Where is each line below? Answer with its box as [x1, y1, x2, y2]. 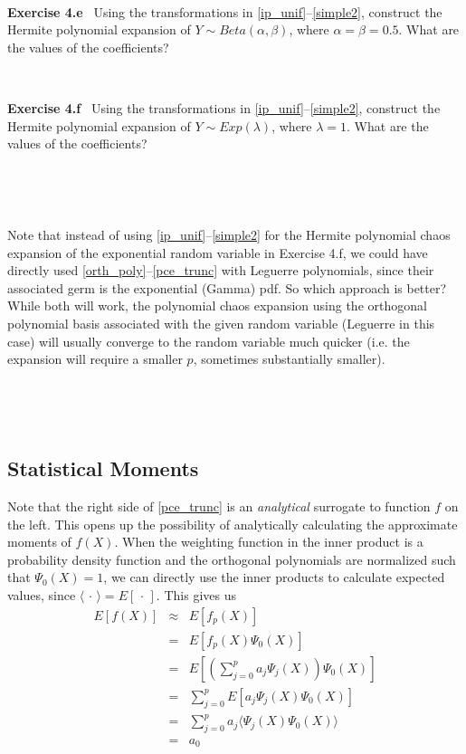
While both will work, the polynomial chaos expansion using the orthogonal [7, 296, 427, 315]
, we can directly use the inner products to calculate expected [103, 568, 445, 587]
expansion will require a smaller [7, 349, 183, 368]
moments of [7, 532, 71, 551]
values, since [7, 586, 76, 605]
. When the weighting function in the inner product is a [114, 532, 423, 551]
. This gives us [156, 586, 236, 605]
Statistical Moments [7, 454, 199, 482]
